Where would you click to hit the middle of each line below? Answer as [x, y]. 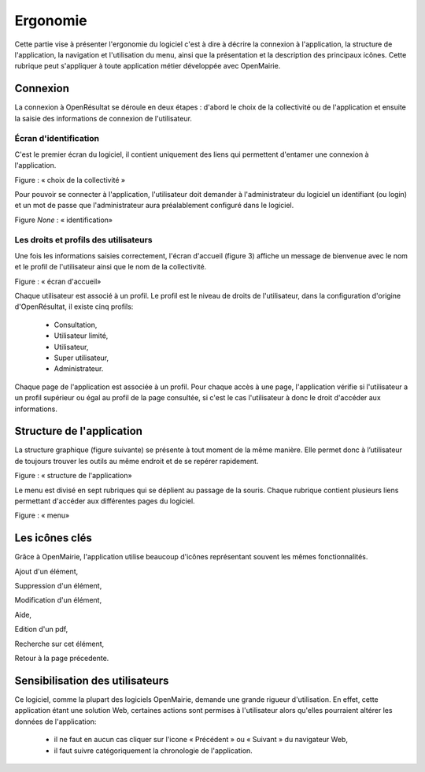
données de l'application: [55, 722]
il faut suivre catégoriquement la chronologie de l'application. [153, 750]
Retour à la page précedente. [62, 659]
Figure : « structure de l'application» [74, 476]
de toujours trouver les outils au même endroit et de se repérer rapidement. [137, 461]
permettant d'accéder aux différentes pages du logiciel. [105, 501]
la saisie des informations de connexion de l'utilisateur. [103, 118]
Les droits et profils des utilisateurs [83, 240]
